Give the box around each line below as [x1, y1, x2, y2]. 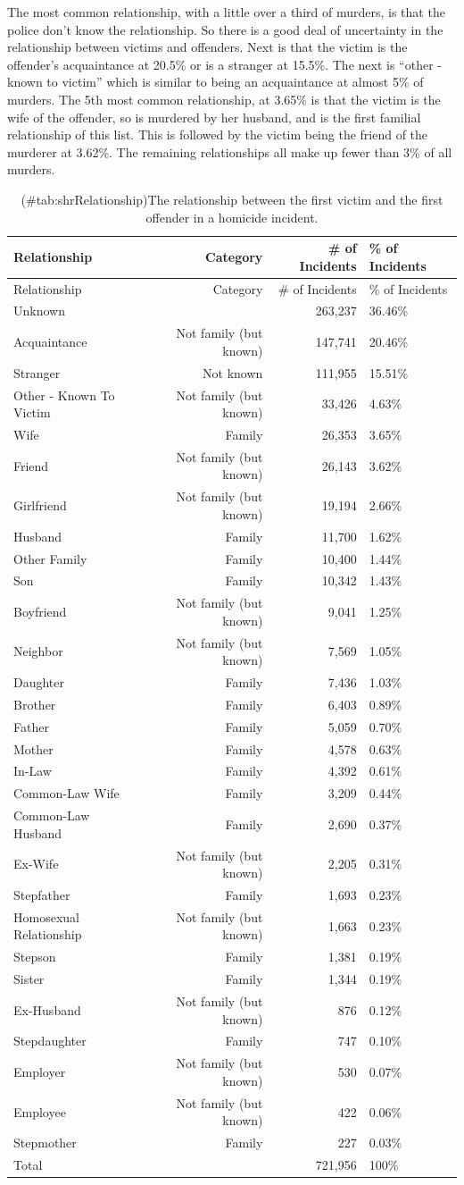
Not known [203, 363, 263, 382]
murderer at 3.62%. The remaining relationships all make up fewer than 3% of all [7, 142, 452, 161]
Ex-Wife [13, 854, 59, 873]
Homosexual [13, 907, 79, 926]
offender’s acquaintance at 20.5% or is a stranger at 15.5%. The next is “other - [7, 55, 442, 73]
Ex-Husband [13, 1000, 81, 1019]
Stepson [13, 947, 56, 966]
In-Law [13, 761, 52, 780]
